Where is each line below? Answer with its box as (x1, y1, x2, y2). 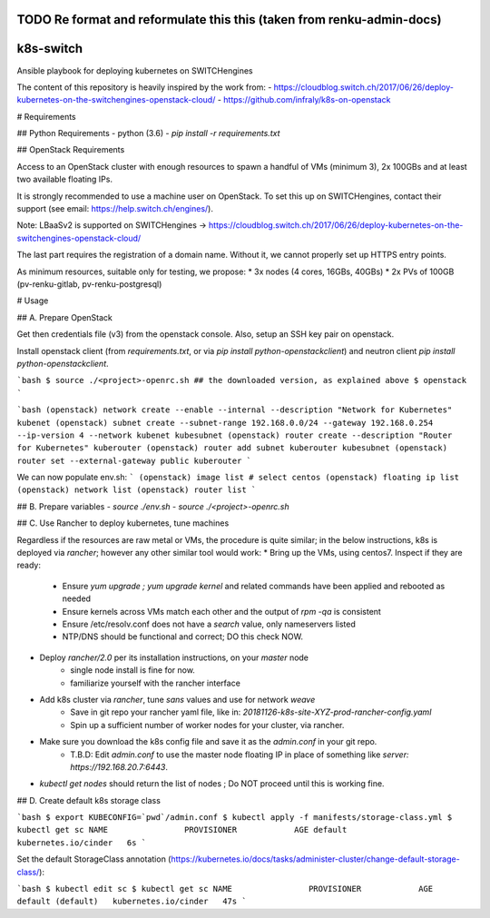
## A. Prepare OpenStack (16, 311, 113, 322)
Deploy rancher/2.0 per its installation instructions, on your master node (39, 652, 309, 663)
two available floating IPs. (16, 173, 113, 185)
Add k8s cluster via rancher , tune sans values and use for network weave (39, 694, 316, 705)
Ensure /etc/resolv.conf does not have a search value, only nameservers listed (62, 618, 356, 629)
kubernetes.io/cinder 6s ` (16, 837, 147, 848)
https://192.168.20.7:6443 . (70, 761, 168, 772)
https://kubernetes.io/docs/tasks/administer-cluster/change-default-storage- (171, 854, 460, 864)
